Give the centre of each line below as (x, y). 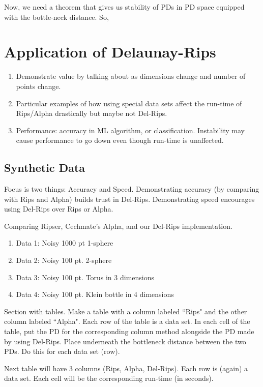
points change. (38, 86)
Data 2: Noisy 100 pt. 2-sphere (64, 260)
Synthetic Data (45, 168)
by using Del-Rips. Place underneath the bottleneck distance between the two (125, 341)
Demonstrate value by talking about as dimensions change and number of (131, 76)
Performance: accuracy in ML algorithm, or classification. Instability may (130, 130)
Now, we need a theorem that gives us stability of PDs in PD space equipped (124, 7)
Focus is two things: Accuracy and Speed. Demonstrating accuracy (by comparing (132, 189)
